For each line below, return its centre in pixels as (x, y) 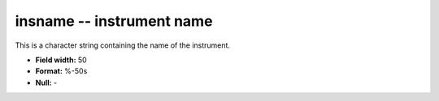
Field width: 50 (61, 60)
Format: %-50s (61, 71)
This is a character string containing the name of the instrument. (123, 45)
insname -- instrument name (114, 21)
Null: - (46, 82)
